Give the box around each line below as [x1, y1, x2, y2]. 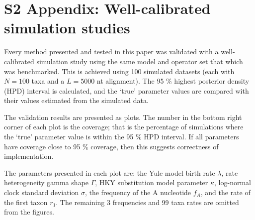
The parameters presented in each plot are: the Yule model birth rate [4, 167, 215, 178]
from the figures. [4, 207, 54, 217]
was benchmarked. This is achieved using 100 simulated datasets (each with [4, 66, 235, 76]
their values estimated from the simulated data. [4, 95, 149, 106]
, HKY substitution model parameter [95, 177, 208, 188]
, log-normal [214, 177, 251, 188]
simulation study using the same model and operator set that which [36, 56, 243, 66]
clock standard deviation [4, 187, 79, 198]
